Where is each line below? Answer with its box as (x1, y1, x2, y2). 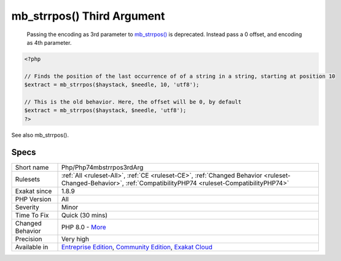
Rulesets (15, 175, 40, 183)
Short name (15, 163, 49, 172)
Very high (61, 235, 89, 243)
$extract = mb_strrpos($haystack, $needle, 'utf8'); (24, 107, 187, 114)
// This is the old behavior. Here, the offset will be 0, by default (24, 98, 242, 105)
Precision (15, 235, 42, 243)
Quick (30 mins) (61, 211, 108, 219)
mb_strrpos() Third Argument (11, 9, 165, 23)
